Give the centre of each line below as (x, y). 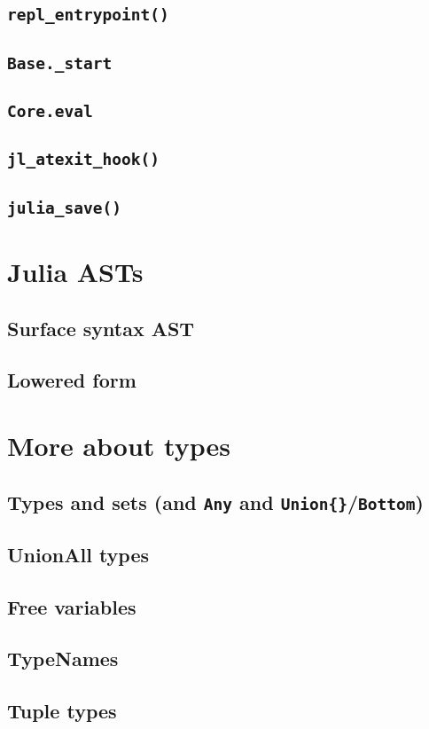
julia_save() (64, 208)
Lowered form (72, 380)
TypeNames (63, 658)
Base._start (60, 63)
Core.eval (50, 112)
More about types (119, 445)
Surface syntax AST (101, 328)
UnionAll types (78, 554)
